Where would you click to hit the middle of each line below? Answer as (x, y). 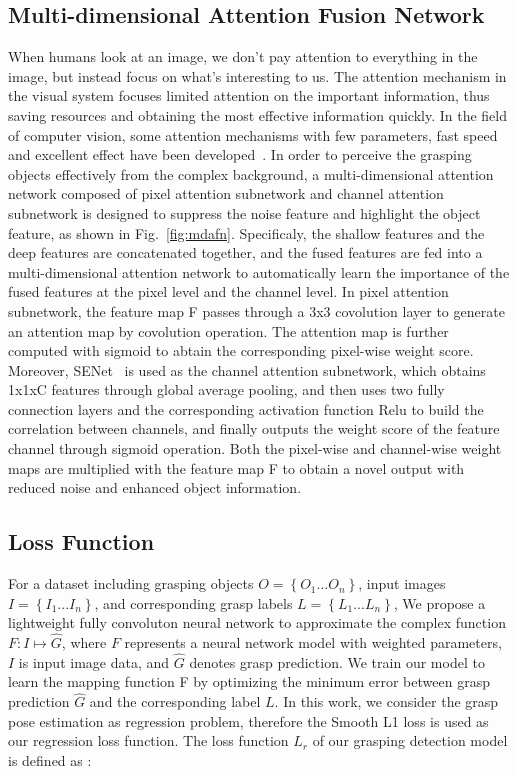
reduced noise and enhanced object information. (155, 487)
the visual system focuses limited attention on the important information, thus (249, 95)
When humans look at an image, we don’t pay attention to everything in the (243, 56)
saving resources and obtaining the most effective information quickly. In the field (257, 114)
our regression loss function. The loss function (148, 740)
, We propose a (439, 602)
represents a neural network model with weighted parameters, (313, 642)
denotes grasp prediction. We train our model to (337, 661)
